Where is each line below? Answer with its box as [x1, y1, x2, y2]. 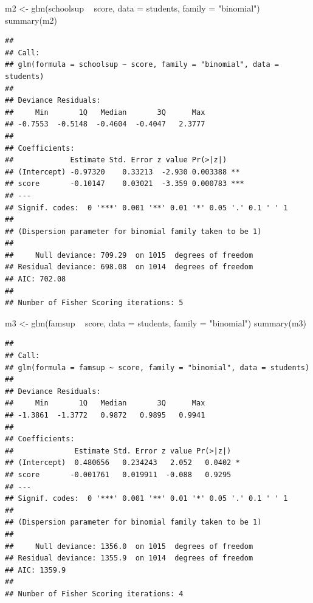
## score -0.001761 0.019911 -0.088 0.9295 [5, 470, 232, 479]
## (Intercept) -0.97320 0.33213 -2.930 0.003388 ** [5, 167, 240, 176]
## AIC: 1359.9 [5, 565, 66, 574]
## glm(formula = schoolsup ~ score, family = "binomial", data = [5, 60, 280, 69]
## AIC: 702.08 [5, 275, 66, 284]
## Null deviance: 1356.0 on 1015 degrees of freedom [5, 542, 253, 551]
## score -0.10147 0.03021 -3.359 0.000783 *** [5, 179, 244, 188]
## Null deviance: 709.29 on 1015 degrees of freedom [5, 250, 253, 260]
